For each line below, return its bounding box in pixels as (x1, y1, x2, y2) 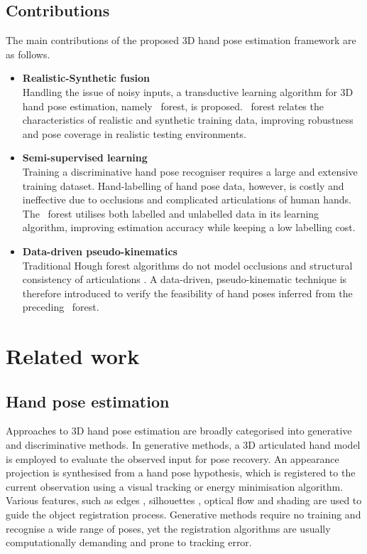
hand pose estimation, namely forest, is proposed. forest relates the (22, 98, 324, 113)
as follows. (6, 46, 50, 61)
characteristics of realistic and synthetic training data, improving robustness (22, 112, 354, 127)
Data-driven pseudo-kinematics (22, 243, 177, 258)
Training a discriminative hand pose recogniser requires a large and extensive (22, 164, 358, 179)
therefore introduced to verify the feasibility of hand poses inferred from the (22, 285, 353, 300)
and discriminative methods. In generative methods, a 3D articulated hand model (6, 437, 361, 452)
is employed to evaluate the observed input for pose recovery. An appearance (6, 451, 339, 466)
